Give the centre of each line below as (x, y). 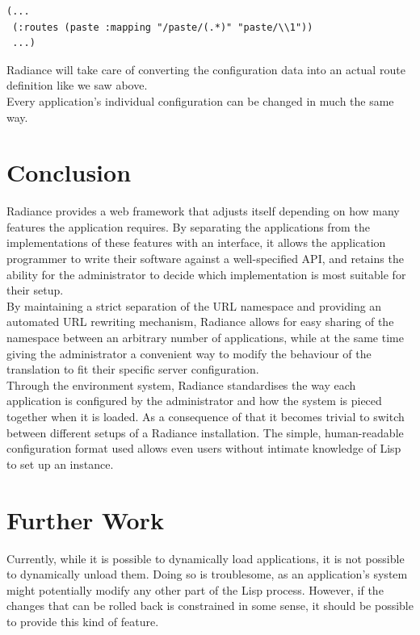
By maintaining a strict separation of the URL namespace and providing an (194, 305)
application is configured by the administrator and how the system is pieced (194, 401)
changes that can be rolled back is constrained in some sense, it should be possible (210, 606)
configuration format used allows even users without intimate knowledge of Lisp (204, 448)
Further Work (85, 519)
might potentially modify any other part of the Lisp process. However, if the (195, 589)
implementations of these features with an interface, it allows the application (196, 242)
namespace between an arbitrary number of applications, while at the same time (205, 338)
